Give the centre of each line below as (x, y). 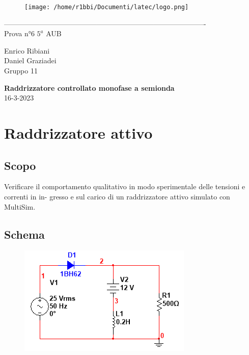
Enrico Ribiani (27, 50)
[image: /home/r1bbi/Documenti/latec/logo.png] (107, 7)
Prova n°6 (19, 33)
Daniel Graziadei (30, 60)
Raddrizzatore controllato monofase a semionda (89, 87)
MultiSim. (20, 206)
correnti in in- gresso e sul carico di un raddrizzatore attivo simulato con (117, 196)
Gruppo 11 (21, 71)
